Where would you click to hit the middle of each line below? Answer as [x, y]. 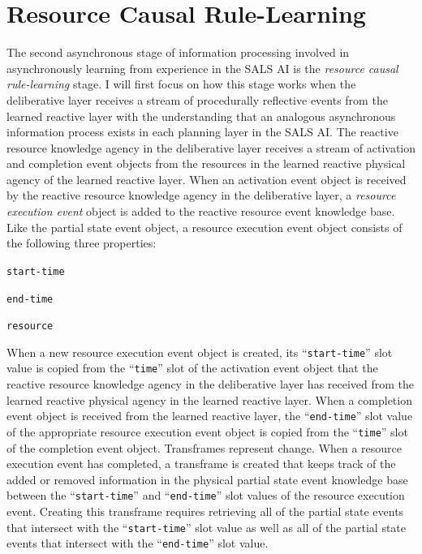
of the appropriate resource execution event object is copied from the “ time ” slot [207, 431]
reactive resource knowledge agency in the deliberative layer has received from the [211, 384]
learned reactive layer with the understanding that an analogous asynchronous [201, 116]
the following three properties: [82, 243]
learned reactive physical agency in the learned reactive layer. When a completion [209, 399]
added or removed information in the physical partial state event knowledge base [207, 479]
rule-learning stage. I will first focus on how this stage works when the [181, 84]
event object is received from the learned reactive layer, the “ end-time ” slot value [210, 416]
